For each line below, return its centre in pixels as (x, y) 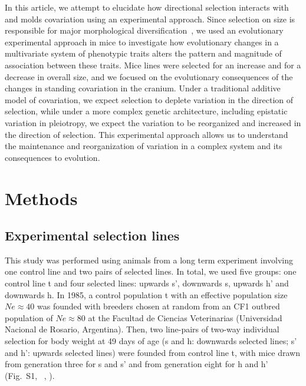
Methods (41, 198)
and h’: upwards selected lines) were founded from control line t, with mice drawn (152, 352)
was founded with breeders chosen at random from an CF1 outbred (159, 306)
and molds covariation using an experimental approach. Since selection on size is (150, 19)
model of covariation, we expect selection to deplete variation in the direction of (149, 99)
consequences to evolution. (52, 157)
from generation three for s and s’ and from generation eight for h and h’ (136, 364)
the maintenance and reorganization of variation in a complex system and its (144, 146)
